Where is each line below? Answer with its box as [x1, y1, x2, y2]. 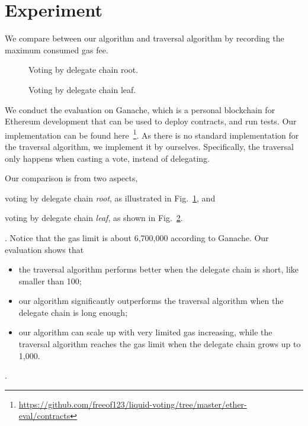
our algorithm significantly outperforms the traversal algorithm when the [18, 294, 284, 307]
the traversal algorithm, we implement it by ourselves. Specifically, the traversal [5, 140, 294, 152]
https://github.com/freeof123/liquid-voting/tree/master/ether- [18, 398, 247, 410]
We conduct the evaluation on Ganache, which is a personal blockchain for [5, 103, 275, 116]
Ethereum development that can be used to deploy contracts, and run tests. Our [5, 115, 297, 127]
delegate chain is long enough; [18, 306, 128, 318]
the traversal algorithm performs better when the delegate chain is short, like [18, 263, 299, 276]
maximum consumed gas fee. [5, 43, 108, 56]
